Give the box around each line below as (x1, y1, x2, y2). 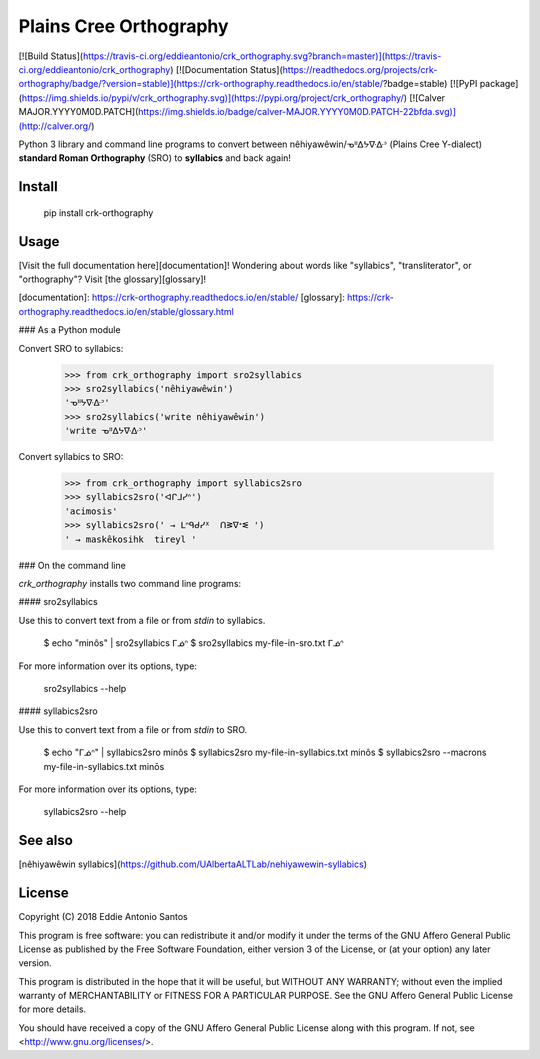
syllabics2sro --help (43, 806, 127, 818)
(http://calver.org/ (18, 120, 92, 132)
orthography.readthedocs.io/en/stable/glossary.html (18, 305, 234, 317)
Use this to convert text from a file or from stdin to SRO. (18, 723, 248, 735)
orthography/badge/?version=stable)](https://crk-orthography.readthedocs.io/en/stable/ (18, 78, 384, 90)
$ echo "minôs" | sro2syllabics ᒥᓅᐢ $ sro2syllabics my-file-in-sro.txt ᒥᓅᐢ (43, 637, 344, 649)
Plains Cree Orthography (18, 15, 229, 37)
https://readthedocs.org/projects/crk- (282, 63, 438, 75)
